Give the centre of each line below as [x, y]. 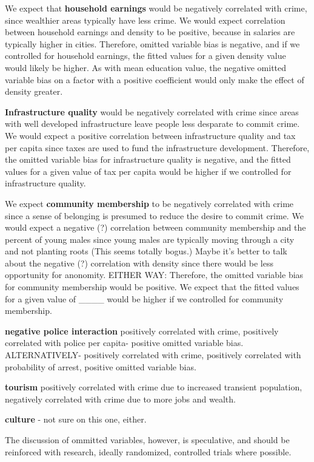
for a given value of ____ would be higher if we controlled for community [144, 298]
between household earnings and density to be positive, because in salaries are [150, 32]
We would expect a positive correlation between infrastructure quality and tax [150, 135]
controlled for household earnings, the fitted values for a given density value [145, 56]
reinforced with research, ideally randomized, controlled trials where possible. [148, 451]
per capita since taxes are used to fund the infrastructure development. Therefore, [157, 147]
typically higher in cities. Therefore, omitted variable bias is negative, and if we [152, 43]
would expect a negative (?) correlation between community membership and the [155, 227]
